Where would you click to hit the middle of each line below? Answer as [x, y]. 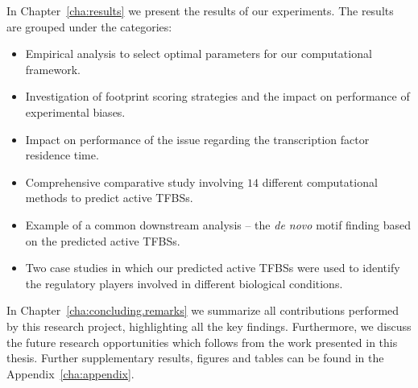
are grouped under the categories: [89, 26]
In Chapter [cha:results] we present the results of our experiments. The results [200, 10]
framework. [53, 69]
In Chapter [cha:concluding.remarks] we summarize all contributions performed [203, 310]
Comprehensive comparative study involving [135, 182]
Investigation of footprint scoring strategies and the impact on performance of [217, 96]
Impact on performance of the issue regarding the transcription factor [197, 139]
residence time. [62, 155]
